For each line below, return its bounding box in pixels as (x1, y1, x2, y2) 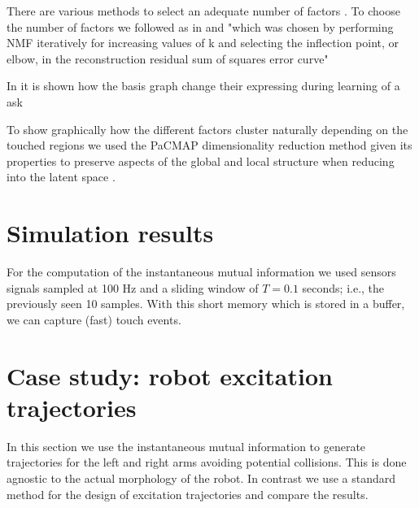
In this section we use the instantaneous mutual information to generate (7, 437, 366, 454)
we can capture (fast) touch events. (7, 310, 181, 328)
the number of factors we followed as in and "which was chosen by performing (7, 18, 394, 35)
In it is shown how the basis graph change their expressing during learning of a (7, 77, 400, 94)
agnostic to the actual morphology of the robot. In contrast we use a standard (7, 469, 396, 486)
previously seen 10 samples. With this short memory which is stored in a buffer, (7, 295, 405, 312)
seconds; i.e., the (302, 279, 385, 296)
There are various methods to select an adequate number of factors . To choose (7, 2, 400, 19)
